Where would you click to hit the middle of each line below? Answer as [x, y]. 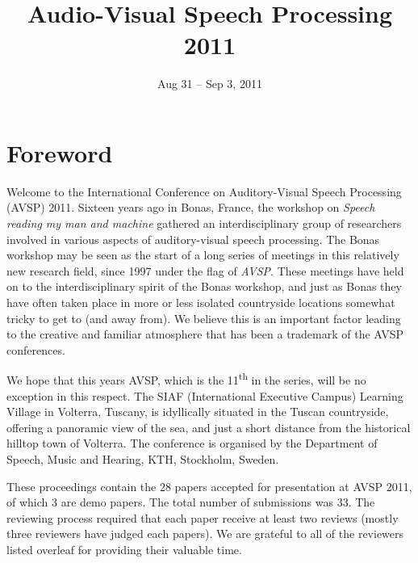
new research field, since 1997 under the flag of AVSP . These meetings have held [205, 270]
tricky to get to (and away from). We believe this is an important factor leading [204, 318]
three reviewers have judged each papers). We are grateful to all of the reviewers [205, 534]
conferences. [36, 349]
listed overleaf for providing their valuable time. [124, 549]
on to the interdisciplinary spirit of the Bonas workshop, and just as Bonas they [204, 286]
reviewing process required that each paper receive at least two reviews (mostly [203, 517]
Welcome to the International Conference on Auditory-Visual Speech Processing [204, 191]
